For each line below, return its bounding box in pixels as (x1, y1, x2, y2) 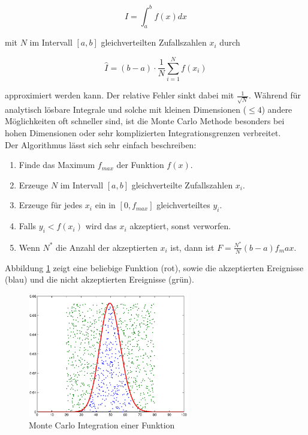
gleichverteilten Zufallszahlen (101, 36, 207, 49)
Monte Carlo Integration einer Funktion (29, 419, 175, 431)
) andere (261, 103, 292, 115)
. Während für (249, 89, 301, 101)
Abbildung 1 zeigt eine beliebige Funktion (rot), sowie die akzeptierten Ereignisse (5, 261, 304, 274)
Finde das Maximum (19, 158, 95, 171)
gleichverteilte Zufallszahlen (131, 178, 233, 191)
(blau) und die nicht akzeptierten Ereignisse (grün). (5, 273, 194, 286)
